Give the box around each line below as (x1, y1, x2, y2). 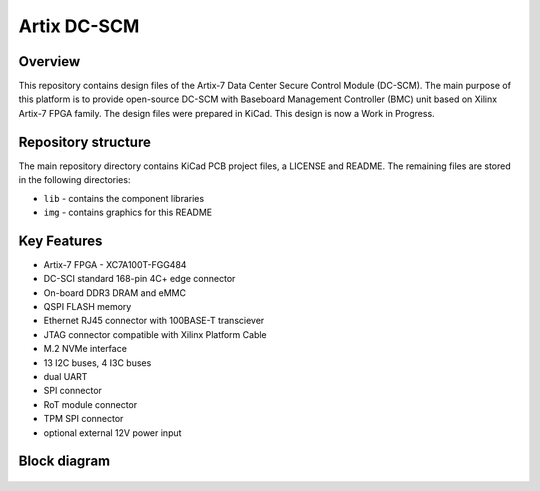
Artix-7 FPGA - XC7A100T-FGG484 (43, 258, 187, 270)
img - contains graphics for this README (43, 206, 213, 218)
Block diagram (18, 453, 110, 470)
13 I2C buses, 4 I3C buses (43, 356, 152, 369)
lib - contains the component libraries (43, 192, 205, 204)
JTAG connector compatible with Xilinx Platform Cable (43, 328, 267, 340)
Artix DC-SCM (18, 15, 140, 37)
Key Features (18, 232, 103, 249)
